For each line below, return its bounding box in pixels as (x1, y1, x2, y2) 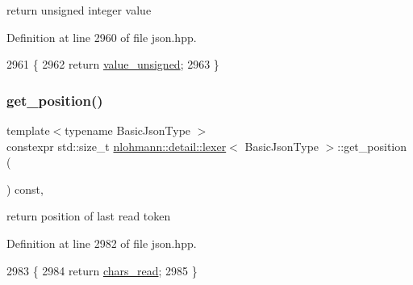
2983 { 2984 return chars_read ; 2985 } (6, 262, 198, 279)
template (6, 122, 50, 138)
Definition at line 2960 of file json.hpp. (6, 28, 197, 45)
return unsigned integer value (6, 2, 152, 18)
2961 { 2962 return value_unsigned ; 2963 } (6, 56, 219, 73)
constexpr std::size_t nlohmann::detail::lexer (6, 137, 227, 154)
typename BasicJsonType (65, 122, 191, 138)
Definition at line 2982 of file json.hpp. (6, 234, 197, 251)
